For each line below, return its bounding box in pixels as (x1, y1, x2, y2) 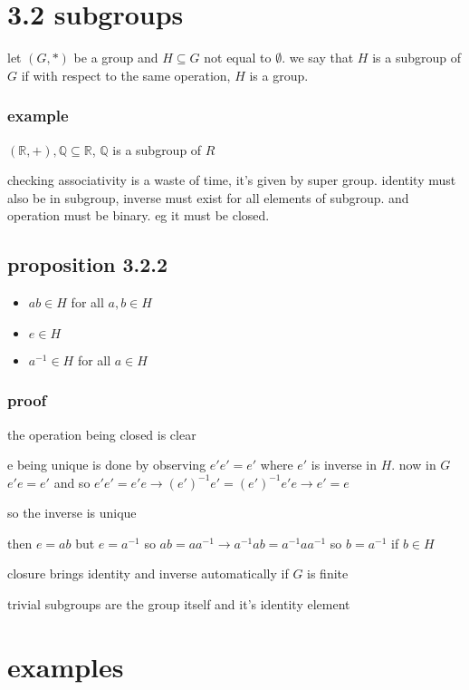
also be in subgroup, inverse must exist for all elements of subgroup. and (7, 188, 409, 207)
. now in (391, 455, 436, 474)
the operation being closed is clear (7, 424, 196, 443)
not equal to (204, 48, 272, 67)
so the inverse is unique (7, 503, 137, 522)
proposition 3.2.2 (7, 250, 168, 278)
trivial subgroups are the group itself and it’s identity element (7, 595, 350, 614)
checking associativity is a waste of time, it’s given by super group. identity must (7, 170, 456, 190)
